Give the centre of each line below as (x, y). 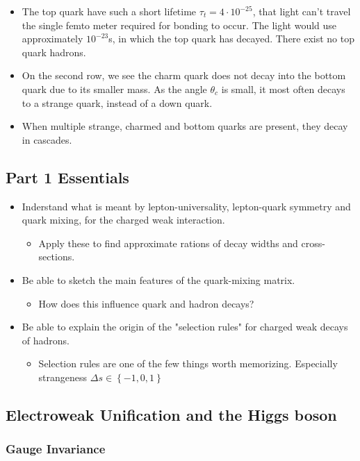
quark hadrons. (54, 52)
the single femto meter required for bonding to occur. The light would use (179, 25)
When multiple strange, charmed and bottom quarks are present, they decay (185, 126)
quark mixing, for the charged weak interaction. (123, 220)
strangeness (63, 377)
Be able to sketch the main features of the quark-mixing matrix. (158, 279)
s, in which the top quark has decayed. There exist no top (232, 39)
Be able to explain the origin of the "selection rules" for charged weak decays (185, 327)
